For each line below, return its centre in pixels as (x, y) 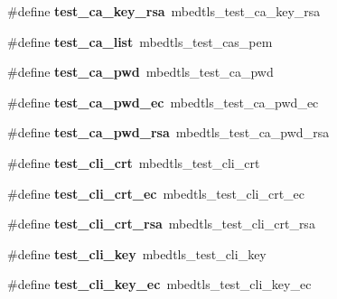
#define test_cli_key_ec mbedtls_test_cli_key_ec (159, 284)
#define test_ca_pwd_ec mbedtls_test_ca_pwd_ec (163, 102)
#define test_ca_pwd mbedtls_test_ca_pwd (140, 72)
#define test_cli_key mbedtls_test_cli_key (137, 253)
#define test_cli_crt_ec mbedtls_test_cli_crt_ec (156, 193)
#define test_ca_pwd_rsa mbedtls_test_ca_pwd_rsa (168, 132)
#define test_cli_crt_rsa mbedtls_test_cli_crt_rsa (161, 224)
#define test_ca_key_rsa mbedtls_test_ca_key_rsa (164, 11)
